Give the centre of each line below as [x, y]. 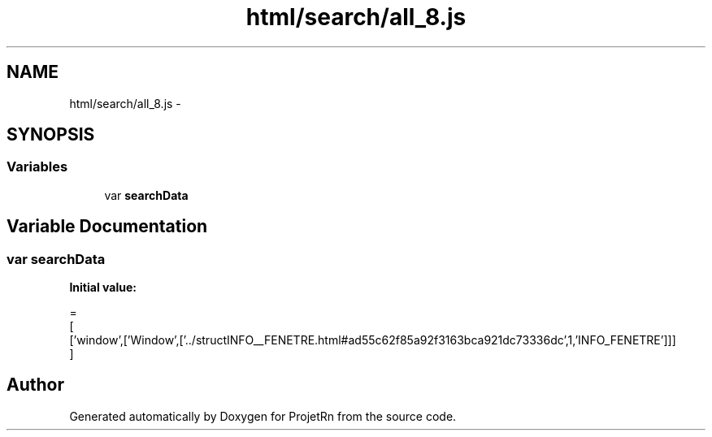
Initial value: [103, 288]
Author [35, 385]
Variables [37, 167]
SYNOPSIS [51, 135]
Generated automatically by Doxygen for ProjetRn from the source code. [263, 416]
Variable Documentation [107, 227]
